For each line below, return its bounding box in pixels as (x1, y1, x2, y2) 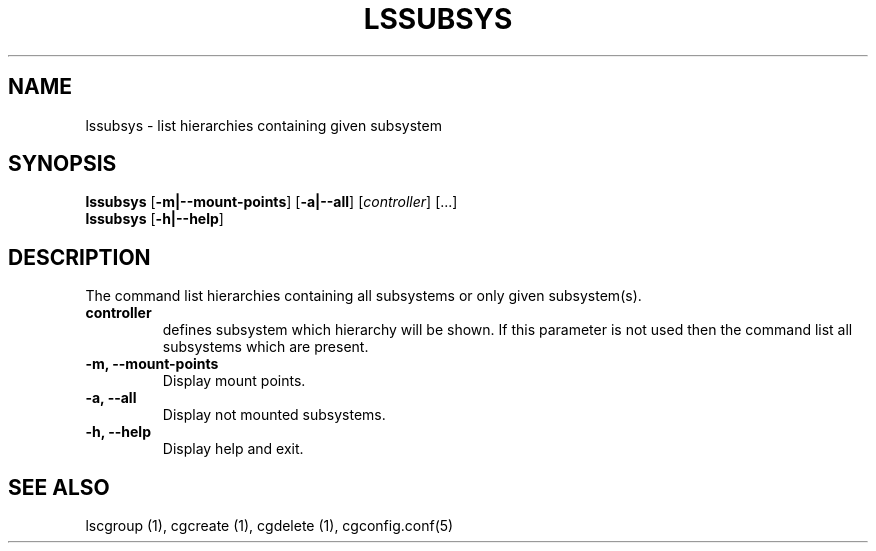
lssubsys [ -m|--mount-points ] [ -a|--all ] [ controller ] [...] (85, 193, 458, 211)
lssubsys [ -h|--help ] (85, 210, 224, 228)
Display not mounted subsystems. (162, 406, 386, 424)
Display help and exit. (162, 440, 304, 458)
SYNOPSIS (8, 151, 117, 177)
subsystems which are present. (162, 338, 369, 356)
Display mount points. (162, 372, 306, 390)
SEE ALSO (8, 474, 110, 500)
